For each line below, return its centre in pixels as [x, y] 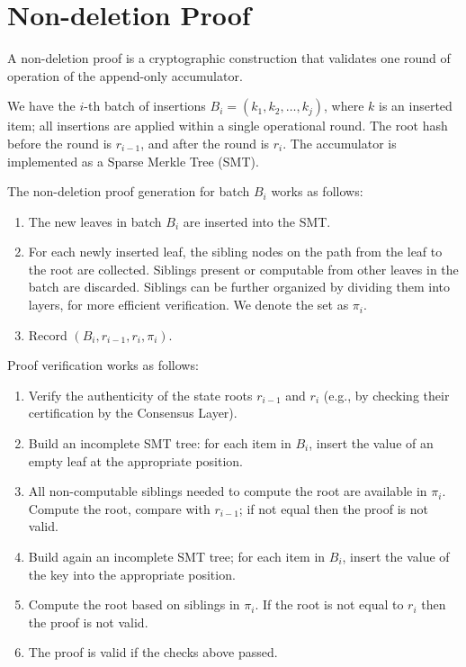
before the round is [60, 143]
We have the [41, 106]
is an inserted [415, 106]
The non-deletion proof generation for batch [129, 191]
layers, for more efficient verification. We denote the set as [188, 305]
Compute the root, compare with [119, 508]
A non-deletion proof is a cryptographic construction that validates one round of [229, 58]
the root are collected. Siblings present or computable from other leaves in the [243, 269]
